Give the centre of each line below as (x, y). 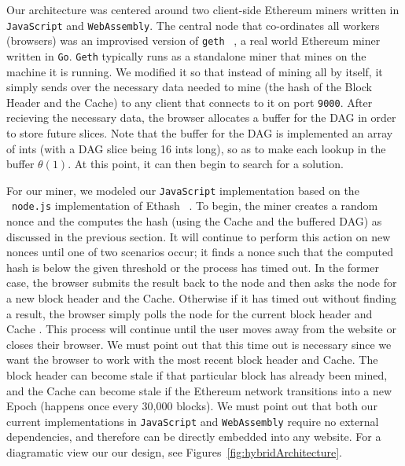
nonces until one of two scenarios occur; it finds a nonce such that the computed (200, 252)
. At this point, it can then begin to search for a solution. (206, 164)
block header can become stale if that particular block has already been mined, (197, 375)
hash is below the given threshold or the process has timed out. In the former (193, 267)
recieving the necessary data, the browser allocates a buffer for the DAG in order (201, 117)
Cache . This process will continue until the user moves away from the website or (201, 329)
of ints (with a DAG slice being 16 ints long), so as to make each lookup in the (196, 148)
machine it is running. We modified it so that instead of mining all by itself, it (195, 71)
